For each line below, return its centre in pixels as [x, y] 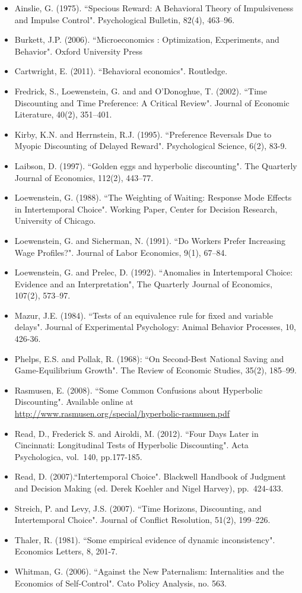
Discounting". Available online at [74, 402]
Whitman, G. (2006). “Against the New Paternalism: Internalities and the [149, 571]
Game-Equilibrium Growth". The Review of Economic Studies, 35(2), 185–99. [155, 370]
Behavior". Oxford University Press [79, 51]
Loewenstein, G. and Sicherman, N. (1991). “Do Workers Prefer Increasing [150, 240]
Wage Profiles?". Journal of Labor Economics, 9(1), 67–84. [121, 252]
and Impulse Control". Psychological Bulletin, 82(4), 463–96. [125, 19]
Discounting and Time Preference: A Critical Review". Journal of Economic [152, 102]
